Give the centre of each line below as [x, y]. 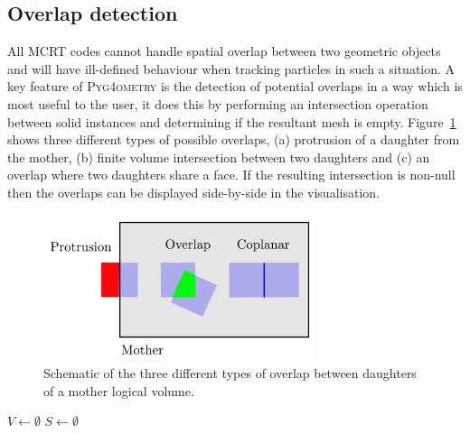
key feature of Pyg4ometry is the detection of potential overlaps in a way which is [235, 86]
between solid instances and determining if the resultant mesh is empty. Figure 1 [232, 121]
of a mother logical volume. [119, 390]
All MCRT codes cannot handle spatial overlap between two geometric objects [224, 51]
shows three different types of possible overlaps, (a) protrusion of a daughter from [234, 139]
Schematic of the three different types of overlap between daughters [230, 372]
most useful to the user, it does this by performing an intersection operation [218, 103]
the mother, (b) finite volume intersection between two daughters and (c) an [219, 157]
